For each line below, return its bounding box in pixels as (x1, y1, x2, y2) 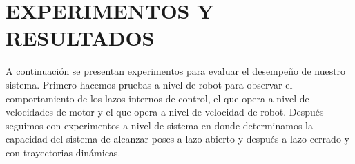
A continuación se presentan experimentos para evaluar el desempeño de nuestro (6, 64, 346, 78)
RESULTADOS (6, 24, 155, 52)
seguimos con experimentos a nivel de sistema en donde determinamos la (6, 118, 313, 132)
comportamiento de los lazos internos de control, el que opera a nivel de (6, 91, 309, 105)
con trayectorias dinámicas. (6, 145, 121, 159)
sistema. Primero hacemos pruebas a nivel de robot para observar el (6, 77, 293, 91)
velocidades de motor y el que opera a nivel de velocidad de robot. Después (6, 104, 324, 119)
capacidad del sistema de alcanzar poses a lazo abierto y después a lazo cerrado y (6, 131, 349, 146)
